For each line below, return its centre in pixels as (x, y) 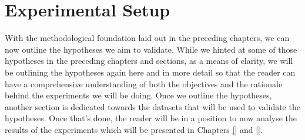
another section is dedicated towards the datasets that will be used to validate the (152, 106)
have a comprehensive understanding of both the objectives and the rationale (144, 83)
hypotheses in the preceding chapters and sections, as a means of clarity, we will (149, 61)
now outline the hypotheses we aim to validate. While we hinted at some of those (151, 49)
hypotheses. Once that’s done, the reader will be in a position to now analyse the (151, 118)
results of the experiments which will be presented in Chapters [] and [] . (134, 129)
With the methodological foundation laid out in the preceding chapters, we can (147, 38)
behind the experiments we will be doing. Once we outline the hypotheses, (138, 95)
